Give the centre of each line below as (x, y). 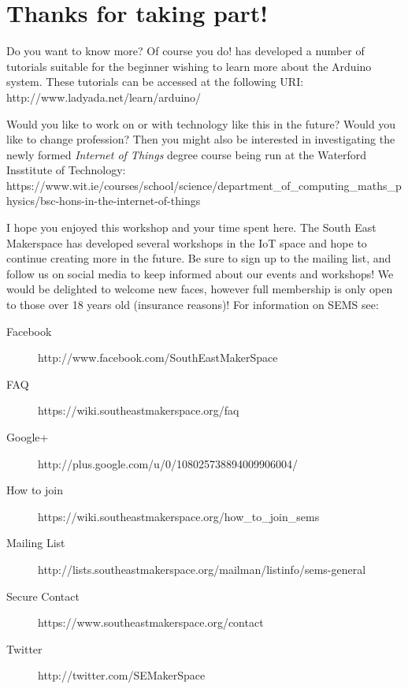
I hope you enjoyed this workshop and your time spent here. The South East (191, 227)
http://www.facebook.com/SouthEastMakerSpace (158, 358)
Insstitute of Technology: (66, 170)
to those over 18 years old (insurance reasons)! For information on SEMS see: (193, 305)
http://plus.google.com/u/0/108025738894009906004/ (168, 463)
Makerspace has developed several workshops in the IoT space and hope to (187, 242)
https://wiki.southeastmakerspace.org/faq (139, 410)
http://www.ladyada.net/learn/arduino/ (104, 97)
